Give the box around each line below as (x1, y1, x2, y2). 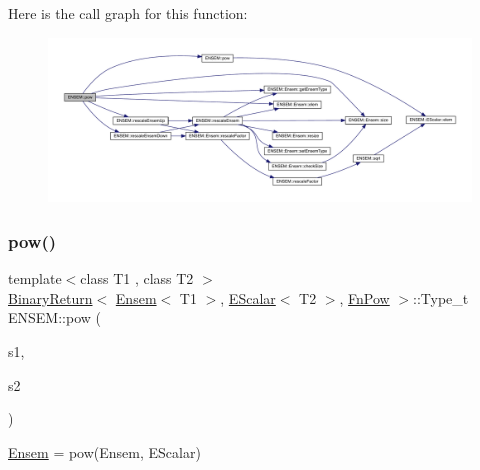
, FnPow (339, 287, 390, 308)
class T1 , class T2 (80, 268, 194, 289)
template (8, 268, 62, 289)
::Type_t (413, 287, 469, 308)
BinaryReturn (8, 287, 93, 308)
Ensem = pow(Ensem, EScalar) (8, 441, 201, 462)
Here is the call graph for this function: (8, 3, 248, 23)
